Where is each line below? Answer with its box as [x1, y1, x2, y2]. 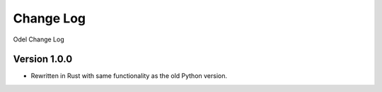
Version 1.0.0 [13, 53, 73, 65]
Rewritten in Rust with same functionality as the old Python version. [30, 72, 228, 80]
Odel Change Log [13, 35, 64, 44]
